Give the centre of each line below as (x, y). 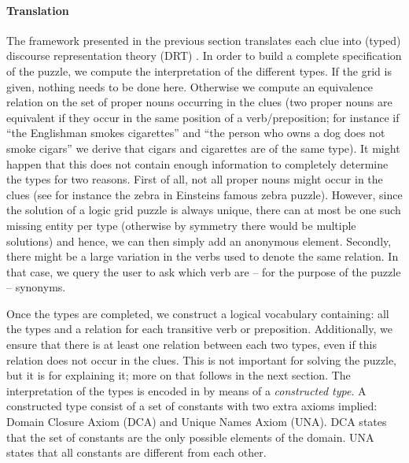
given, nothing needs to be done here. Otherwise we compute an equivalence (190, 86)
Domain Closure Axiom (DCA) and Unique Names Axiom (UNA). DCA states (197, 422)
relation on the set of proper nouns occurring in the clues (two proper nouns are (199, 102)
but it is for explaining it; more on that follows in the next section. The (179, 375)
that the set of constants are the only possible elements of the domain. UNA (190, 437)
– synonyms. (36, 287)
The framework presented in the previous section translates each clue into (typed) (204, 40)
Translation (38, 10)
